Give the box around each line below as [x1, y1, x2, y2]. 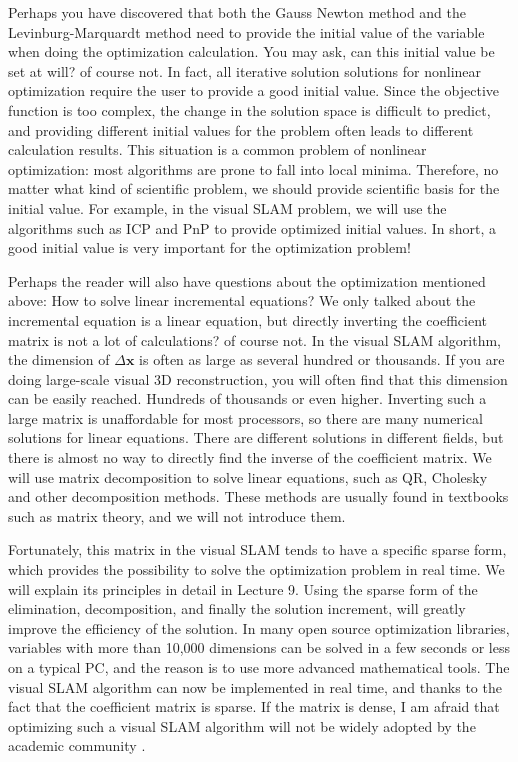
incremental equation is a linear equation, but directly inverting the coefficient [8, 309, 487, 330]
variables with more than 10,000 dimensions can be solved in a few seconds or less [8, 637, 510, 658]
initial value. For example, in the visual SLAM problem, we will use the [8, 197, 447, 218]
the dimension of [8, 349, 110, 370]
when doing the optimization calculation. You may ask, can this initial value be [8, 41, 495, 62]
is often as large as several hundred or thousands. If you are [139, 349, 505, 370]
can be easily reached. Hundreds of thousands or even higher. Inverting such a [8, 388, 487, 409]
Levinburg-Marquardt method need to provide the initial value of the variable [8, 21, 485, 42]
